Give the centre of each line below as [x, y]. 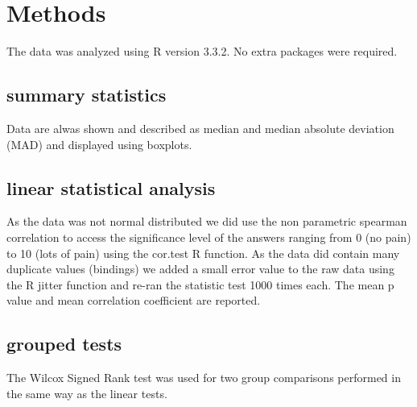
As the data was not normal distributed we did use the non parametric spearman [207, 221]
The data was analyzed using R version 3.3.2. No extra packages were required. [202, 51]
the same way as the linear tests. [87, 393]
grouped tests [64, 344]
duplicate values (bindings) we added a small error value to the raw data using [200, 269]
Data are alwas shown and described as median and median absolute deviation [200, 128]
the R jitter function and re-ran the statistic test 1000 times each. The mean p [200, 284]
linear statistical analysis [111, 187]
